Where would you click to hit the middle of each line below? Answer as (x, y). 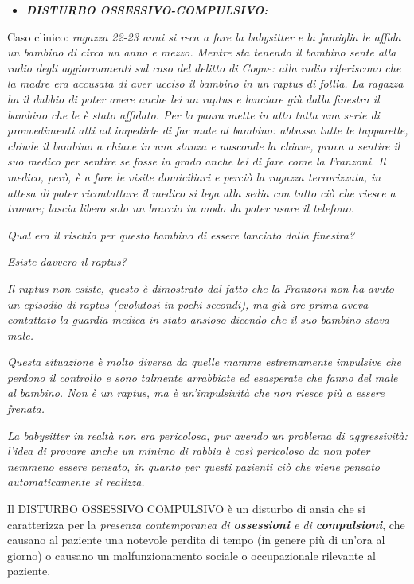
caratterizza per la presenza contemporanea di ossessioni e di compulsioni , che (206, 524)
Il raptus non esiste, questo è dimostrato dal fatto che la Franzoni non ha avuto (201, 288)
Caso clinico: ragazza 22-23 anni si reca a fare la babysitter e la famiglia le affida (204, 36)
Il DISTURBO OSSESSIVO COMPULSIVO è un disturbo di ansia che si (186, 509)
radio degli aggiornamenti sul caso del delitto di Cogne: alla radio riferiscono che (204, 67)
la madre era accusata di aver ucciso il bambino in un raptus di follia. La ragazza (205, 83)
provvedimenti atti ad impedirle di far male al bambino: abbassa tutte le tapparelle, (208, 130)
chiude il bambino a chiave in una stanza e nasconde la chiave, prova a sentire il (204, 145)
